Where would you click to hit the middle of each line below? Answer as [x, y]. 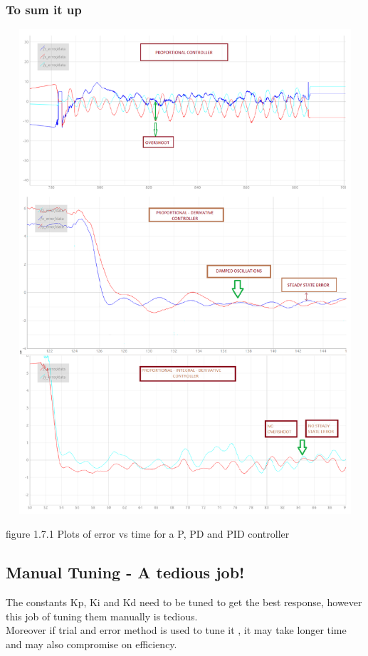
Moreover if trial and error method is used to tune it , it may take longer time [176, 630]
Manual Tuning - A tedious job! [125, 572]
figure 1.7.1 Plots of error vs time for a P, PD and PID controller [148, 534]
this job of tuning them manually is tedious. [102, 616]
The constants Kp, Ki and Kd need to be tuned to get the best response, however [184, 602]
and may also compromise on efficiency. [91, 644]
